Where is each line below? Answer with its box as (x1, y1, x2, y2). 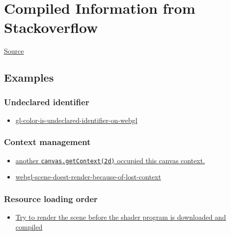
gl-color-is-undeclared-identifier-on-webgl (15, 115, 138, 125)
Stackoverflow (4, 17, 98, 37)
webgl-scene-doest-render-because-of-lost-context (15, 172, 161, 182)
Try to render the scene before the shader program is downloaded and (15, 212, 226, 222)
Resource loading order (4, 192, 98, 205)
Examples (4, 70, 54, 85)
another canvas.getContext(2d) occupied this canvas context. (15, 155, 205, 165)
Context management (4, 136, 91, 148)
